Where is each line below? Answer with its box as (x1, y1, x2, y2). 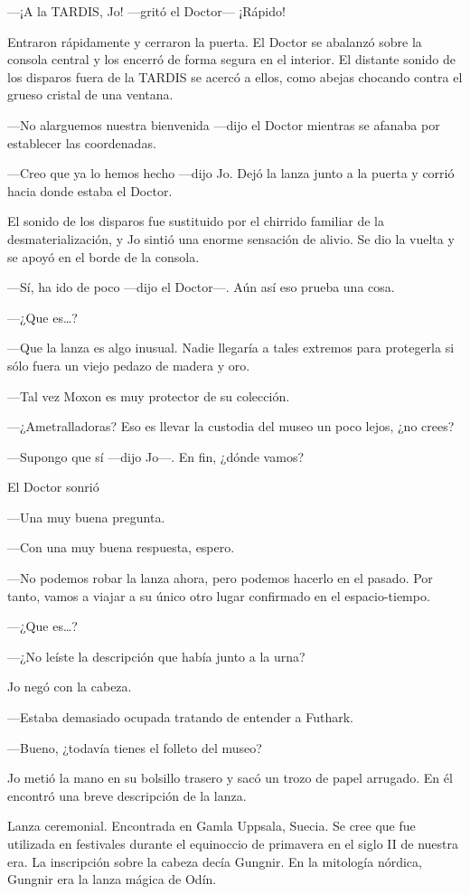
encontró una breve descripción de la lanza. (7, 786, 247, 805)
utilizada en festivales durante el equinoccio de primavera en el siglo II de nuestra (7, 834, 458, 852)
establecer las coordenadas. (7, 133, 156, 152)
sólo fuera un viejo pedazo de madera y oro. (7, 355, 250, 374)
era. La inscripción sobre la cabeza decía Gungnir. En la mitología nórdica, (7, 852, 422, 870)
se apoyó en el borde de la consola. (7, 247, 200, 266)
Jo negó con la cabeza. (7, 677, 132, 696)
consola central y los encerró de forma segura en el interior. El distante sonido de (7, 50, 456, 69)
